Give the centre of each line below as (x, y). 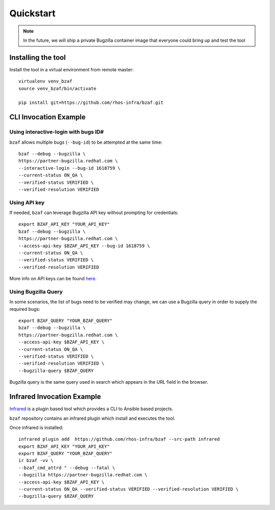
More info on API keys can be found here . (53, 279)
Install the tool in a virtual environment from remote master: (72, 69)
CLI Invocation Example (48, 117)
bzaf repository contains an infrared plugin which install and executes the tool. (92, 418)
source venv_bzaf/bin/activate (58, 88)
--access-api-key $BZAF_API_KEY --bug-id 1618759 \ (84, 246)
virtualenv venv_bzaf (45, 81)
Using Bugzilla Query (36, 291)
